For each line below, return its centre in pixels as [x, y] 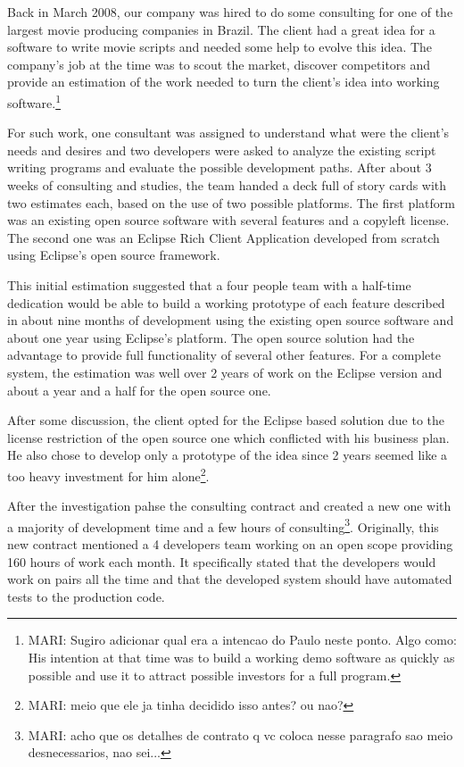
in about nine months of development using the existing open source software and [231, 320]
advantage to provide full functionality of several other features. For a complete [224, 355]
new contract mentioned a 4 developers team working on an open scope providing [230, 544]
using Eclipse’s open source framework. [114, 255]
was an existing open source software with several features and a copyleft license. [228, 220]
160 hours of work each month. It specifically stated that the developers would [222, 561]
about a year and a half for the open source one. [139, 390]
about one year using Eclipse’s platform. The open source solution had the [211, 337]
